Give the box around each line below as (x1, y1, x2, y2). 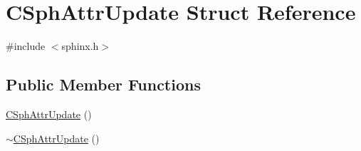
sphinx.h (61, 38, 99, 53)
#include (6, 38, 46, 53)
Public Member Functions (6, 73, 201, 95)
